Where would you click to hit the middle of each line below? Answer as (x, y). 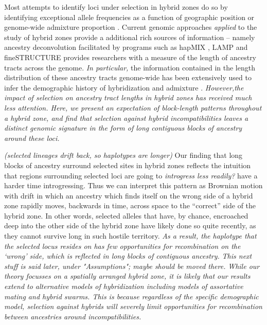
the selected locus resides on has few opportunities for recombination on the (122, 246)
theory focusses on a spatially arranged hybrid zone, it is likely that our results (127, 276)
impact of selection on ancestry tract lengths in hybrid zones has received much (128, 97)
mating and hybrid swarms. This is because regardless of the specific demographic (131, 296)
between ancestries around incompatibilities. (73, 316)
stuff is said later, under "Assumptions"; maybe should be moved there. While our (132, 266)
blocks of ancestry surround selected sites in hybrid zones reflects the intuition (128, 165)
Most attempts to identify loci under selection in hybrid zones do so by (116, 7)
